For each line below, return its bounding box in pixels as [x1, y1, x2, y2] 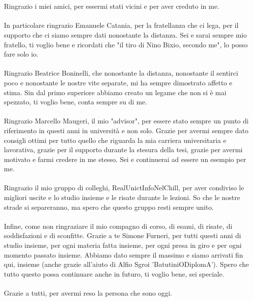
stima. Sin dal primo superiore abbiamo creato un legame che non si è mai [4, 87, 227, 97]
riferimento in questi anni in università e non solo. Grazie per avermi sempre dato [4, 125, 249, 135]
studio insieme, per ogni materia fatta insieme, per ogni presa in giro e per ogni [4, 240, 242, 250]
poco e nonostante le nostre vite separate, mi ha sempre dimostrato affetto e [4, 77, 232, 87]
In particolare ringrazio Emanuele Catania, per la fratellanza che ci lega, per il [4, 20, 239, 30]
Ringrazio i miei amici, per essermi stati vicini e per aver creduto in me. [4, 1, 219, 11]
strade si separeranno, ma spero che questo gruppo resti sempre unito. [4, 201, 214, 212]
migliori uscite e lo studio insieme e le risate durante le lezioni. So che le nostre [4, 192, 240, 202]
